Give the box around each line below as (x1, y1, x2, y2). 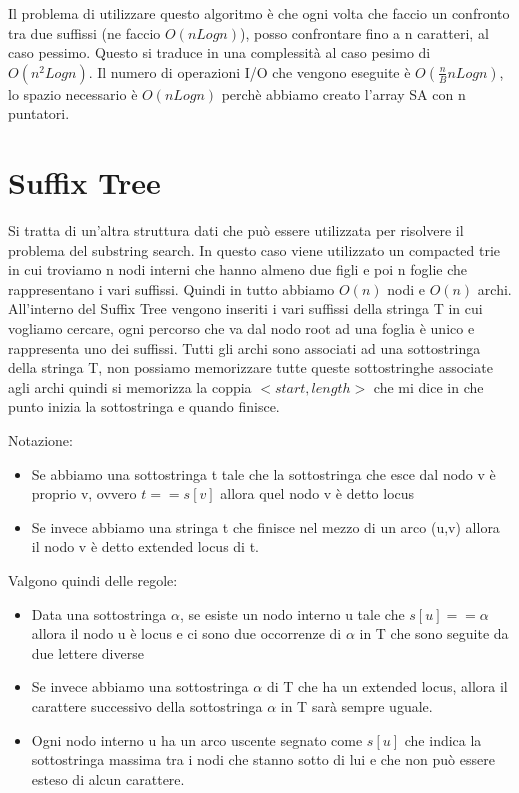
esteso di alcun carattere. (31, 768, 185, 789)
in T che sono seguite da (359, 623, 509, 644)
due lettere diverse (31, 642, 144, 663)
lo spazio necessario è (8, 83, 138, 104)
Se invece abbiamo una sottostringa (31, 676, 249, 697)
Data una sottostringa (31, 603, 167, 624)
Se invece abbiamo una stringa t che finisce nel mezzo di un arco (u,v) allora (31, 516, 500, 537)
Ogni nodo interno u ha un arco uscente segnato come (31, 729, 363, 750)
